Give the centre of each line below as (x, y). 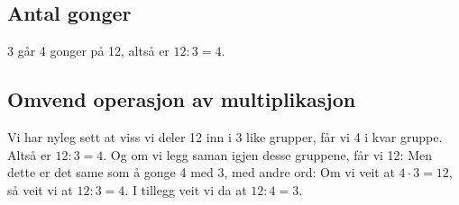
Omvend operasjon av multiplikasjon (182, 99)
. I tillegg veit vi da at (186, 189)
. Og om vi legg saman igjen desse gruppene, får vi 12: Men (267, 154)
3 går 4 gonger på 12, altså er (88, 51)
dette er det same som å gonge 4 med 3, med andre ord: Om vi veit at (201, 172)
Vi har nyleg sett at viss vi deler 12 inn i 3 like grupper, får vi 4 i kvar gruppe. (225, 137)
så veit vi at (40, 189)
